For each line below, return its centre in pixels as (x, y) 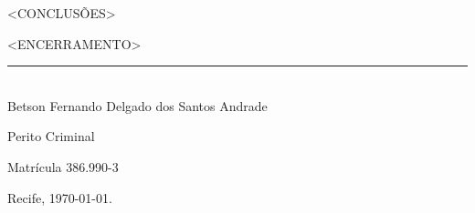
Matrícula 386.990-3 (63, 166)
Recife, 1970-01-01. (60, 197)
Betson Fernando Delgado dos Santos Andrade (137, 105)
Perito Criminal (51, 136)
